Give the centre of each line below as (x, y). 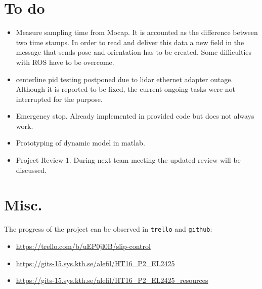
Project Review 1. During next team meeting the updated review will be (128, 160)
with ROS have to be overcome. (65, 62)
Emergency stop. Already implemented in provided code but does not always (135, 116)
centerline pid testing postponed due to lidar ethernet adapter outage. (124, 79)
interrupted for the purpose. (59, 99)
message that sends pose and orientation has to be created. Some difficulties (134, 52)
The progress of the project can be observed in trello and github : (108, 229)
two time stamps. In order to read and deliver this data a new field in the (130, 42)
